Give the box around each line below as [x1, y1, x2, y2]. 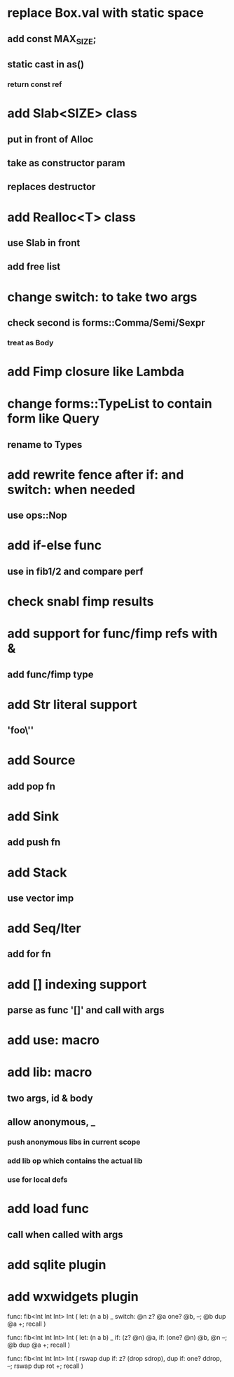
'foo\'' [7, 724, 34, 736]
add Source [7, 752, 76, 769]
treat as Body [7, 338, 54, 347]
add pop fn [7, 780, 56, 792]
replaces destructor [7, 181, 96, 193]
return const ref [7, 79, 62, 89]
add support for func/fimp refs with [7, 626, 218, 641]
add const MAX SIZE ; [7, 33, 97, 46]
